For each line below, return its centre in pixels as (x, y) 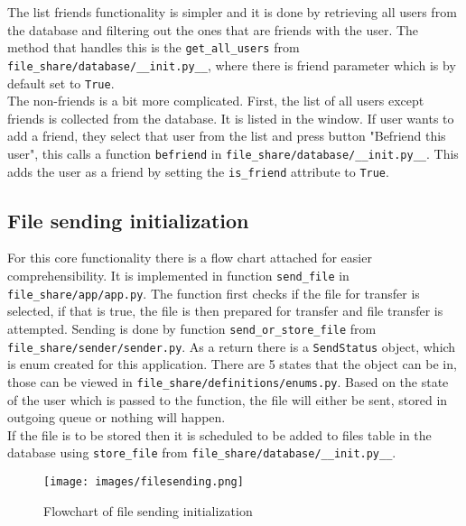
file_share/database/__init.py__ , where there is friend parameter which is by (232, 65)
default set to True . (61, 83)
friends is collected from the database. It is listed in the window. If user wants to (231, 118)
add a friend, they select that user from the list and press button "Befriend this (227, 136)
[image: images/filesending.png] (144, 481)
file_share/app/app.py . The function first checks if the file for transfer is (214, 293)
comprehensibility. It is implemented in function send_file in (178, 276)
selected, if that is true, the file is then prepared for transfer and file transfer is (225, 311)
